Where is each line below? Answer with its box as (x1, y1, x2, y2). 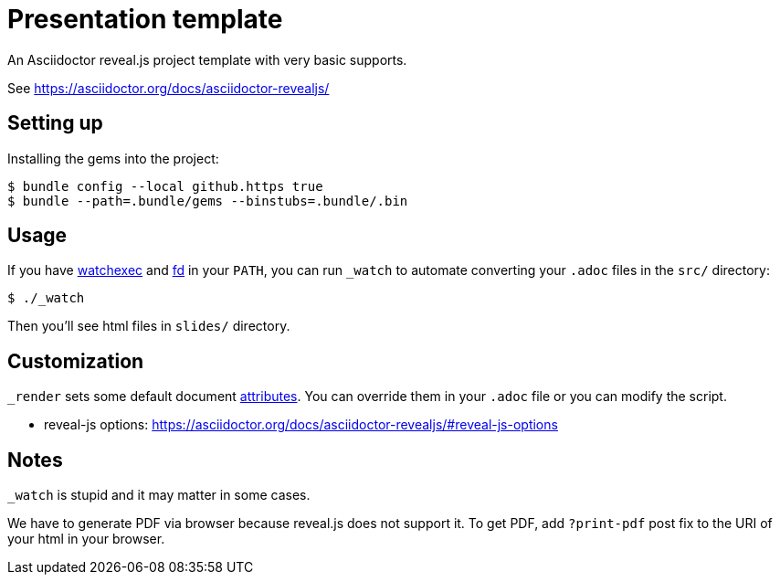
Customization (7, 349, 144, 373)
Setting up (7, 111, 103, 135)
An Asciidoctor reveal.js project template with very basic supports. (7, 51, 407, 68)
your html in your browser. (7, 531, 165, 547)
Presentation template (7, 4, 283, 35)
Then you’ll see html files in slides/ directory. (7, 318, 290, 334)
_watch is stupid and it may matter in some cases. (7, 487, 311, 503)
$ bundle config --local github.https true (7, 178, 323, 194)
